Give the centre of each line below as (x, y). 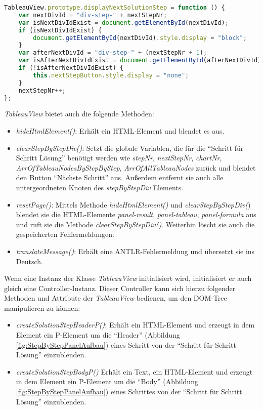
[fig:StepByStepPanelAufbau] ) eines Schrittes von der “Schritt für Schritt (129, 392)
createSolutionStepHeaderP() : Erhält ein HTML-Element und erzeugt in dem (135, 325)
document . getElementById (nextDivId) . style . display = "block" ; (140, 38)
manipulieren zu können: (42, 307)
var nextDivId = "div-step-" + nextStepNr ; (93, 15)
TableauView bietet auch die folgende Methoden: (79, 114)
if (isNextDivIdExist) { (60, 30)
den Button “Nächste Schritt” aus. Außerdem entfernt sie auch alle (120, 177)
